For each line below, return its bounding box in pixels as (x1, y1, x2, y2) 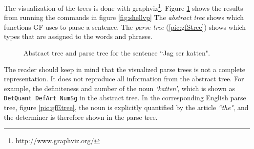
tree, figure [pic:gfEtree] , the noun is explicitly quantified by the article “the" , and (4, 102, 249, 112)
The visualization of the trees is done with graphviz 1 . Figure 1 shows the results (4, 1, 243, 13)
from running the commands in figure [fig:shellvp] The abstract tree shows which (4, 12, 244, 22)
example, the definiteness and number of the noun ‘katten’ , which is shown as (4, 83, 235, 93)
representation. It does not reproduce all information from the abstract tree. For (4, 74, 244, 84)
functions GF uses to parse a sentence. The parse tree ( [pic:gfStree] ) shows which (4, 21, 246, 32)
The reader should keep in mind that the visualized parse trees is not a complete (4, 64, 246, 74)
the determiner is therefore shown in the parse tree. (4, 112, 158, 122)
